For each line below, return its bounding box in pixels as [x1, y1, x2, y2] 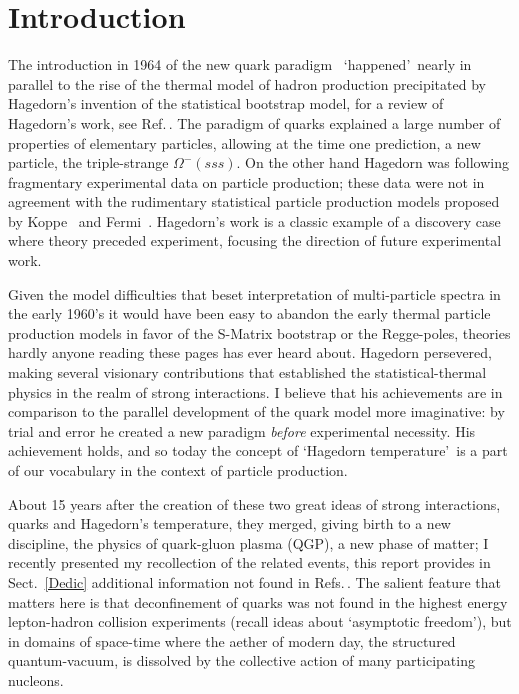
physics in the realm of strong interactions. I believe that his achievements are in [8, 381, 503, 402]
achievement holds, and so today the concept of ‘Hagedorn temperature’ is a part [8, 440, 508, 461]
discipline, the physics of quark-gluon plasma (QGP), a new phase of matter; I [8, 532, 489, 553]
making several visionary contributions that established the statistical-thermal [8, 362, 487, 383]
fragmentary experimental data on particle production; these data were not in [8, 171, 485, 192]
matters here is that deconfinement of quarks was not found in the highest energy [8, 591, 508, 612]
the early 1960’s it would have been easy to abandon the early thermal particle [8, 303, 491, 324]
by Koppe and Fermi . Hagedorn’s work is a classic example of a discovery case [8, 210, 501, 231]
